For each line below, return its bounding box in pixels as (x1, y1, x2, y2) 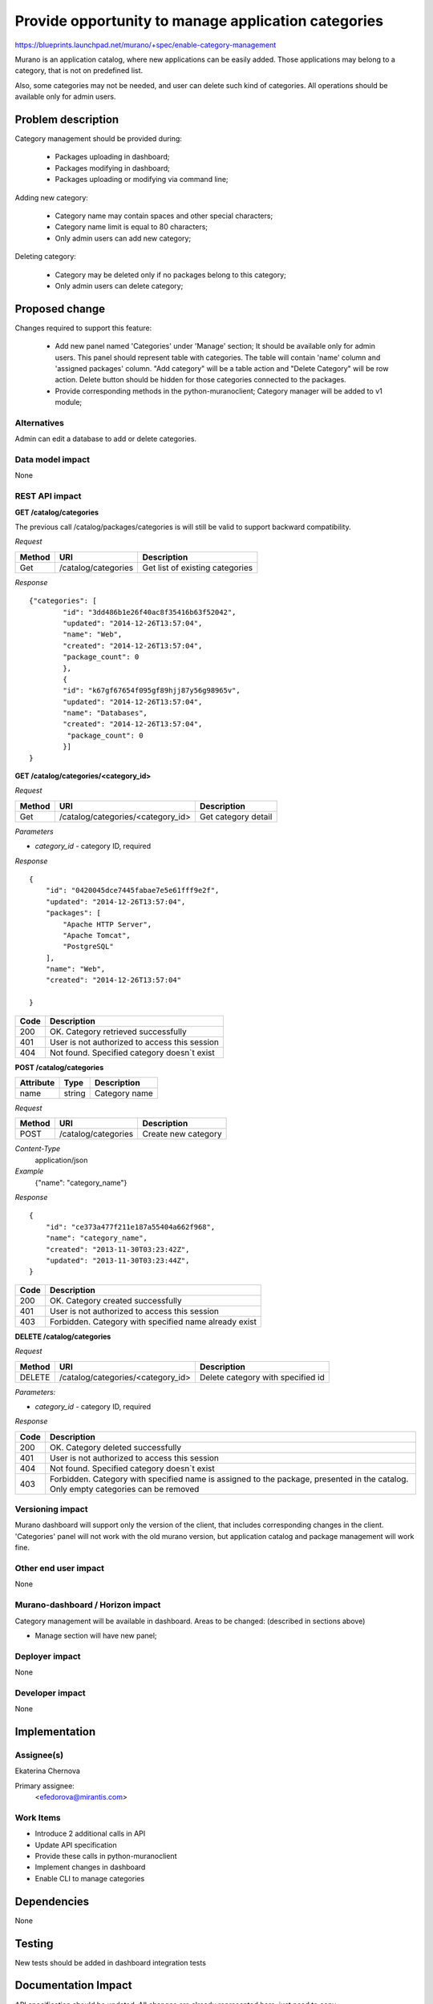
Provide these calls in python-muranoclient (34, 1852, 177, 1861)
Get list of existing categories (142, 562, 253, 573)
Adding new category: (14, 192, 88, 202)
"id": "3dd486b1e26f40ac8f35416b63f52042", (63, 608, 237, 616)
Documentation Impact (14, 1978, 132, 1992)
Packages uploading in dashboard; (55, 152, 170, 162)
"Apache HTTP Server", (63, 919, 152, 929)
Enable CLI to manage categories (34, 1873, 145, 1883)
